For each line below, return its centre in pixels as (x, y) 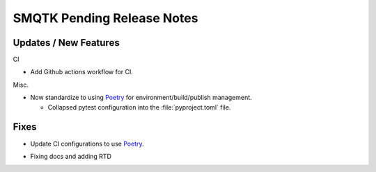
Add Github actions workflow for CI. (82, 72)
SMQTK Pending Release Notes (105, 18)
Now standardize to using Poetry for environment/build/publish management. (141, 98)
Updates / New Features (66, 43)
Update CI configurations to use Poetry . (87, 144)
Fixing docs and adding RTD (71, 156)
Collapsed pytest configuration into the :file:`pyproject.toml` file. (139, 107)
